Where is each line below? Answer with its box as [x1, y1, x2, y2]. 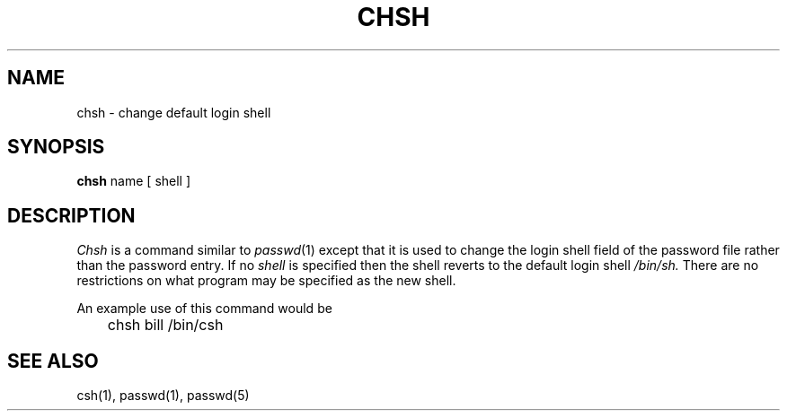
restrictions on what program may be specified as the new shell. [76, 273, 456, 289]
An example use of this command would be [76, 300, 332, 317]
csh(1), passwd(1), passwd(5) [76, 388, 250, 404]
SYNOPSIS [7, 135, 105, 159]
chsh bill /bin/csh [107, 316, 224, 335]
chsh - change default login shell [76, 104, 271, 120]
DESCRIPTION [7, 204, 136, 227]
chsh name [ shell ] [76, 173, 191, 189]
